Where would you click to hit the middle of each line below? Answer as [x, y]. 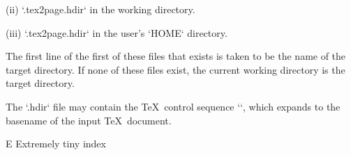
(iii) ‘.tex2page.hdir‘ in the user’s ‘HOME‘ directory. [117, 32]
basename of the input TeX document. [89, 120]
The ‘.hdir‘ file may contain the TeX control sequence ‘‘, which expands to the [173, 106]
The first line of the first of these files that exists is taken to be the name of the [176, 56]
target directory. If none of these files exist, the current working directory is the [175, 69]
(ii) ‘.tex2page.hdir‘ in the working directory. [100, 9]
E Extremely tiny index [56, 144]
